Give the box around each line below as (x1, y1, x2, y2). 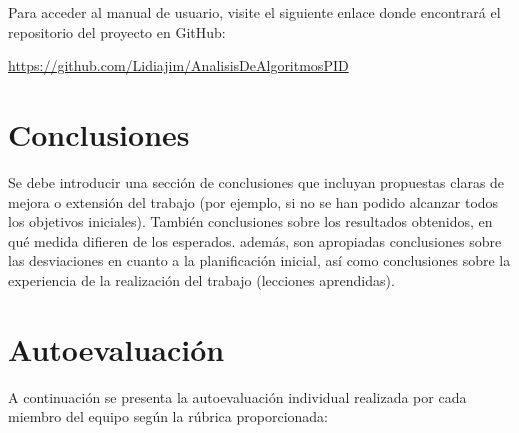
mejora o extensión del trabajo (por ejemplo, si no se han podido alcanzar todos (8, 191, 499, 212)
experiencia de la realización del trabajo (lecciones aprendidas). (8, 269, 395, 290)
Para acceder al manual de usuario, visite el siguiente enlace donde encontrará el (8, 2, 501, 22)
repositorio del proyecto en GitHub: (8, 21, 226, 42)
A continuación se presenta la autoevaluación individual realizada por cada (8, 386, 467, 407)
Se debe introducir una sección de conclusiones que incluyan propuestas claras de (8, 171, 505, 192)
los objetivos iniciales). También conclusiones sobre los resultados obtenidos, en (8, 211, 493, 232)
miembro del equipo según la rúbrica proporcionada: (8, 406, 328, 427)
